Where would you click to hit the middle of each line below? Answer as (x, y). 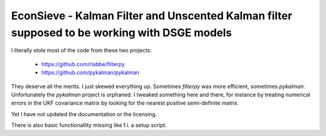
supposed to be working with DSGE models (122, 32)
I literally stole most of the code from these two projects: (81, 51)
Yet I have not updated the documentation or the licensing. (84, 114)
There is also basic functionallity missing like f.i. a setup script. (89, 125)
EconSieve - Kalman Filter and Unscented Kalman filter (152, 16)
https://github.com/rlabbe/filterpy (83, 64)
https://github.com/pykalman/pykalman (91, 73)
